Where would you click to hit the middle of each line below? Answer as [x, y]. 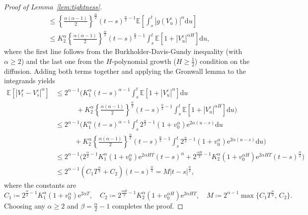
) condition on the [222, 61]
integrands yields [30, 81]
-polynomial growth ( [144, 61]
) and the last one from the [62, 61]
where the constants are [40, 185]
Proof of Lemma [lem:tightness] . [53, 6]
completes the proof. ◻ [148, 205]
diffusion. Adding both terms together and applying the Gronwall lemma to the [125, 71]
